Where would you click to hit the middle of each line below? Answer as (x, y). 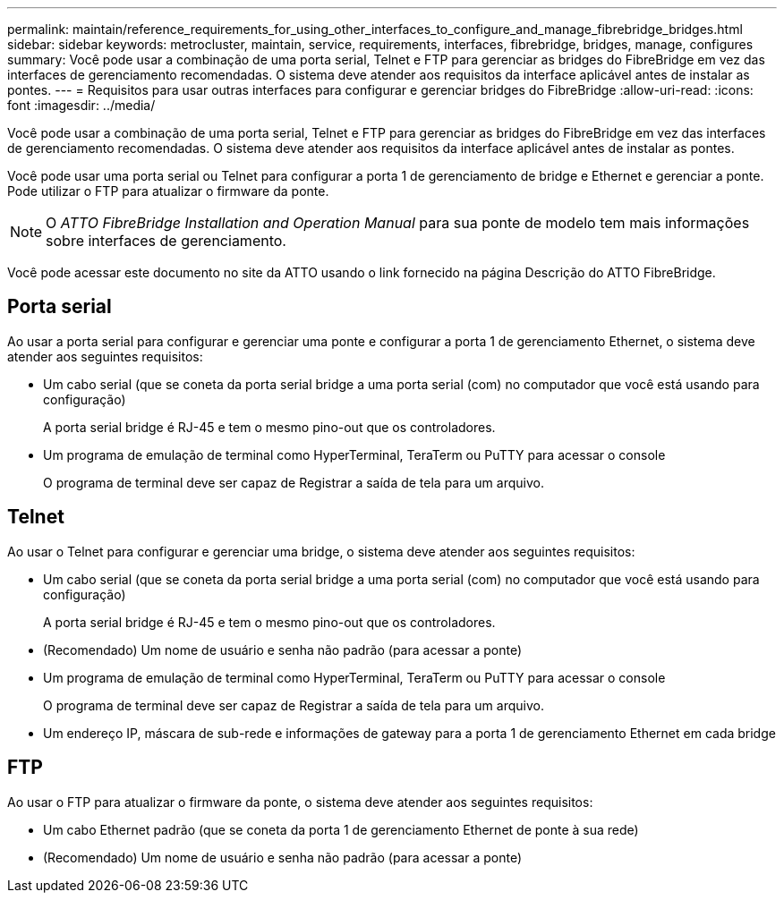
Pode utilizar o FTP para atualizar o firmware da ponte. (168, 191)
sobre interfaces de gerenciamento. (166, 241)
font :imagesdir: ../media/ (81, 105)
